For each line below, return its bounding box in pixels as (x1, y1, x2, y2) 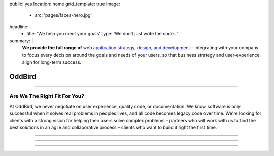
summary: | (9, 38, 33, 44)
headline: (9, 23, 29, 30)
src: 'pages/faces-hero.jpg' (35, 12, 92, 18)
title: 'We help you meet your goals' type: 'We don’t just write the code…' (26, 31, 179, 37)
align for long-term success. (22, 59, 81, 65)
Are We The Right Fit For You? (9, 92, 85, 99)
